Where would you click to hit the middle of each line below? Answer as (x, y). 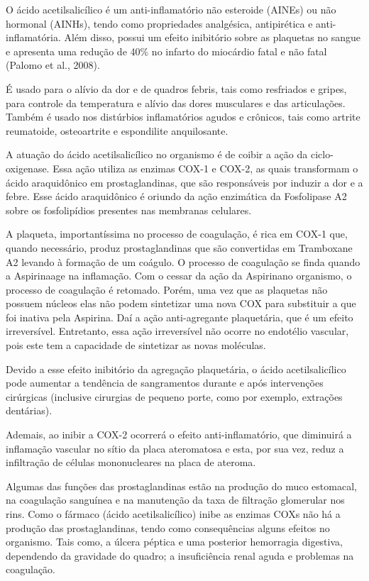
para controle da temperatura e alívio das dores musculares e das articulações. (176, 103)
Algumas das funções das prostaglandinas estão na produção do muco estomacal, (181, 486)
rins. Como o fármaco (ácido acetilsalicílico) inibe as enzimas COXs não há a (173, 514)
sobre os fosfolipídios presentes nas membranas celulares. (129, 210)
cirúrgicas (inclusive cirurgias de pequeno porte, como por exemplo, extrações (174, 396)
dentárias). (29, 410)
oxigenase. (28, 168)
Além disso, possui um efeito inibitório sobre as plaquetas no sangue (213, 37)
